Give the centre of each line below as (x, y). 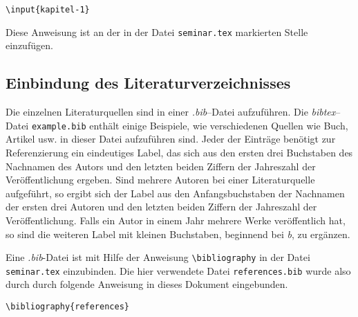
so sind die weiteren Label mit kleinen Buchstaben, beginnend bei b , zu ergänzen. (178, 234)
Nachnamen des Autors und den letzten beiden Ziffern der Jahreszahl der (161, 166)
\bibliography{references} (67, 307)
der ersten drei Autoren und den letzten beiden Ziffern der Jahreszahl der (161, 207)
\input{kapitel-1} (48, 10)
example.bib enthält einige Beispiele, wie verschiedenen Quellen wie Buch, (190, 125)
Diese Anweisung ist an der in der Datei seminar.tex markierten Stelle (157, 31)
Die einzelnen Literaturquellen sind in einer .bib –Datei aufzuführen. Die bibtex (171, 112)
